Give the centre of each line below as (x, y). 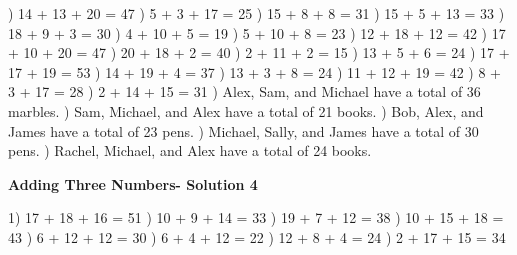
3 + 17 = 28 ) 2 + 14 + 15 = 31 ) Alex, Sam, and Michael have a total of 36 (244, 91)
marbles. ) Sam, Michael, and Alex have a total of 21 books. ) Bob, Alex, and (246, 110)
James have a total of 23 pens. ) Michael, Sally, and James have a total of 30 (243, 130)
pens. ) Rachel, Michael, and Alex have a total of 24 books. (190, 150)
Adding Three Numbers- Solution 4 (133, 183)
